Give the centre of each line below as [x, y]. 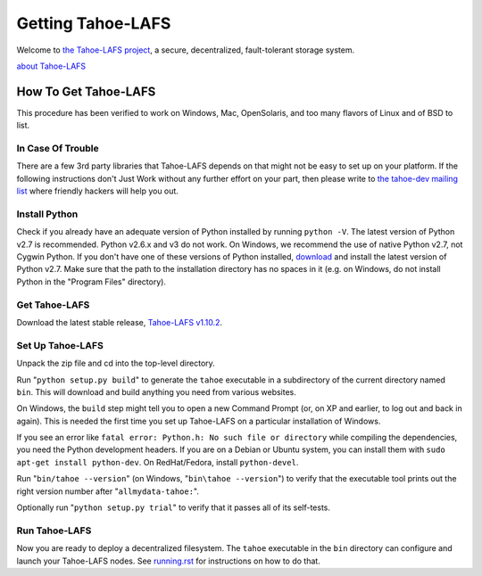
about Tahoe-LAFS [51, 66]
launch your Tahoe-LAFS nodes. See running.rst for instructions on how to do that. [168, 561]
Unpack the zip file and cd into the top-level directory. [116, 363]
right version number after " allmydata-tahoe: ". [108, 491]
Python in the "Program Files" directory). [91, 282]
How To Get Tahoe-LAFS [86, 91]
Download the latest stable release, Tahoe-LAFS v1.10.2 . [120, 322]
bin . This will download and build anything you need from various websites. [156, 391]
